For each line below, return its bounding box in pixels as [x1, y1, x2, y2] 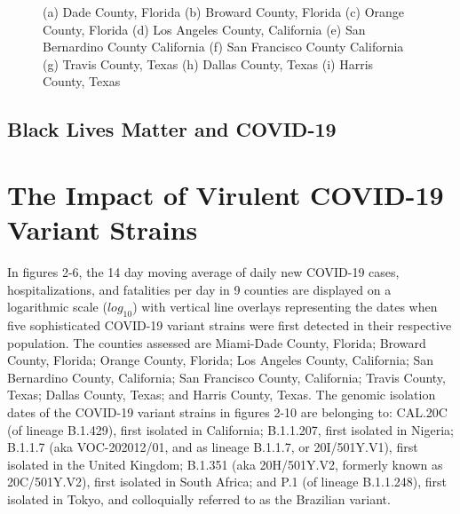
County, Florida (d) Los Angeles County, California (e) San [43, 20, 366, 38]
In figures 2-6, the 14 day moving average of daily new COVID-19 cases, [7, 263, 400, 281]
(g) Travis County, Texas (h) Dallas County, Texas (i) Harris [43, 54, 374, 73]
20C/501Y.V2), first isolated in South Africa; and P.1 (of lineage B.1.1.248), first [7, 472, 448, 491]
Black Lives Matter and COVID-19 [7, 115, 337, 143]
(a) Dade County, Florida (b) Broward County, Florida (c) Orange [43, 3, 405, 20]
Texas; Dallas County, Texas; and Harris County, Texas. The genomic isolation [7, 385, 436, 404]
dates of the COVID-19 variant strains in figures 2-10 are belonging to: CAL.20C [7, 403, 448, 422]
